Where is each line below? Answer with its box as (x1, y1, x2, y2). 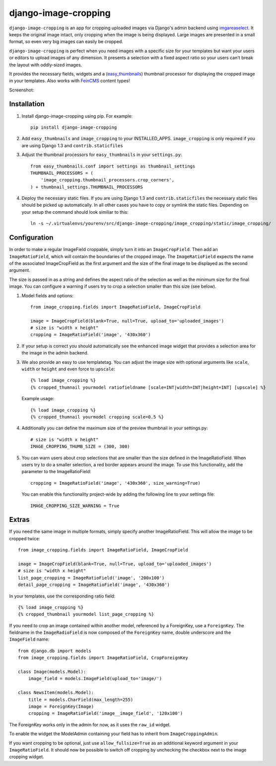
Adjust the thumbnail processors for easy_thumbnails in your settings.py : (21, 152, 182, 158)
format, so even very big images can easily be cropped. (9, 39, 124, 45)
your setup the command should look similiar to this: (21, 209, 129, 215)
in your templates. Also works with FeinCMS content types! (9, 78, 130, 84)
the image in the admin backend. (21, 350, 89, 356)
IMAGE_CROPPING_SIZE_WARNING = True (30, 503, 120, 509)
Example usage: (21, 396, 55, 402)
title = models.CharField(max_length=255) (28, 696, 134, 702)
